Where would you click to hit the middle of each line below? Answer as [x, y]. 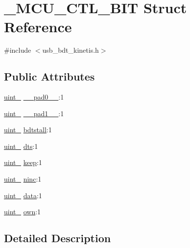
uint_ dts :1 [21, 146]
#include [18, 50]
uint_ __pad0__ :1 [34, 97]
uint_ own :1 [23, 212]
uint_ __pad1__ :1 [34, 113]
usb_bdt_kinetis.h [71, 50]
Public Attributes [49, 76]
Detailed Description [58, 238]
